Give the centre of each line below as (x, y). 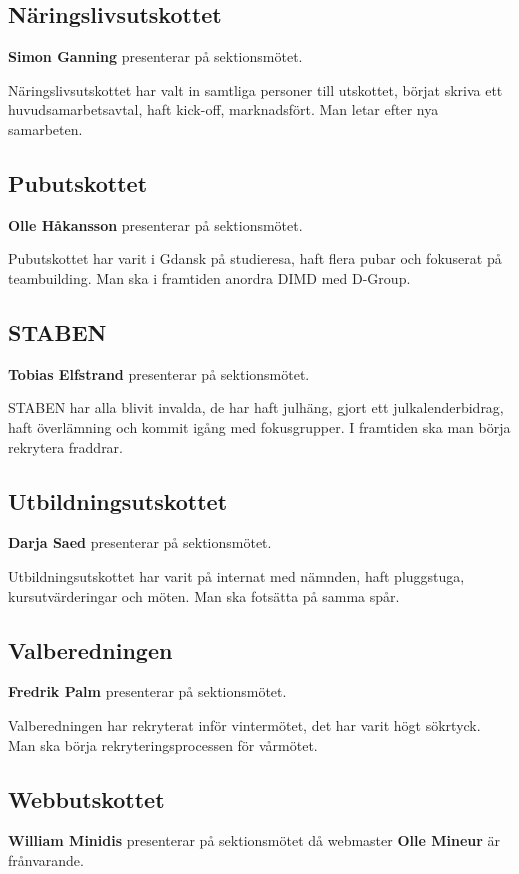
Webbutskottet (86, 798)
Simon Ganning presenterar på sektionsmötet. (155, 56)
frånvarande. (46, 859)
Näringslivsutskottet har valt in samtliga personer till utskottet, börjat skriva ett (255, 89)
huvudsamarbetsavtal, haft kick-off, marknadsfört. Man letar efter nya (223, 109)
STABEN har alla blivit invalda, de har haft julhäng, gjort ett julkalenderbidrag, (256, 407)
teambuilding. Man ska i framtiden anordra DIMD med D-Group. (209, 277)
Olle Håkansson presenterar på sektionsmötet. (155, 224)
